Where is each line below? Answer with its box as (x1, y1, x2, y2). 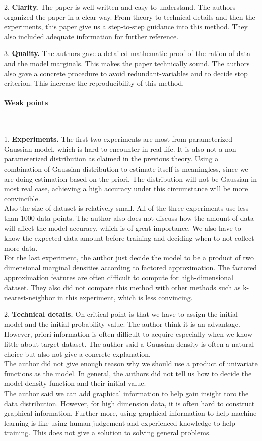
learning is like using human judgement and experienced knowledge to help (4, 417, 235, 428)
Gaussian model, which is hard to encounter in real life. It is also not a (4, 143, 223, 154)
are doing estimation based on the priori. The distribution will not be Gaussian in (4, 173, 257, 184)
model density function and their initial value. (4, 378, 146, 389)
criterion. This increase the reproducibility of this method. (4, 78, 184, 88)
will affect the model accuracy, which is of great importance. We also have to (4, 223, 241, 233)
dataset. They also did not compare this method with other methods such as (4, 282, 241, 293)
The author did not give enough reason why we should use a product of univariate (4, 358, 258, 369)
